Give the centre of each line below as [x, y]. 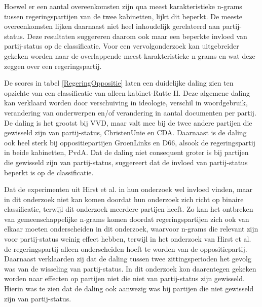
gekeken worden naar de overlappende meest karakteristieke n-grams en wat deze [130, 55]
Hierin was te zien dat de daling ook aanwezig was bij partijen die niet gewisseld [129, 289]
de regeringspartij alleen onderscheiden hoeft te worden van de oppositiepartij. [126, 248]
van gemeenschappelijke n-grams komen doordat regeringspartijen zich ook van [127, 219]
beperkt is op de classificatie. [49, 172]
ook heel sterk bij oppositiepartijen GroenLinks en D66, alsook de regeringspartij [130, 142]
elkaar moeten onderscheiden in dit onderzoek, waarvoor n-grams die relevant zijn [131, 229]
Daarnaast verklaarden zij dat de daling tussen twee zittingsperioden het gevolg [128, 259]
